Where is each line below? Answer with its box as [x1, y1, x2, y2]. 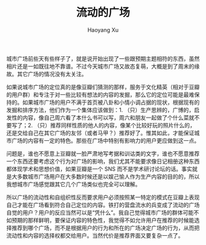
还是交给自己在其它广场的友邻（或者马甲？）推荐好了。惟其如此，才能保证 [6, 129, 194, 137]
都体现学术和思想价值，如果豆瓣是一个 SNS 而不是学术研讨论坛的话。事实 [6, 165, 193, 172]
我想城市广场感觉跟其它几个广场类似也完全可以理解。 [6, 180, 141, 187]
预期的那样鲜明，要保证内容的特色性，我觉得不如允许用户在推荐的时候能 [11, 216, 194, 224]
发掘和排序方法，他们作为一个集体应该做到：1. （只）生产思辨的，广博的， [6, 106, 194, 113]
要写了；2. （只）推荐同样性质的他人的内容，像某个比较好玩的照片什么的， [6, 121, 196, 129]
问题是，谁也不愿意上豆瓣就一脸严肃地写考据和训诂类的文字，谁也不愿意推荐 [6, 149, 200, 157]
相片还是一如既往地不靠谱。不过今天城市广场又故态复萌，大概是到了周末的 [6, 62, 194, 70]
